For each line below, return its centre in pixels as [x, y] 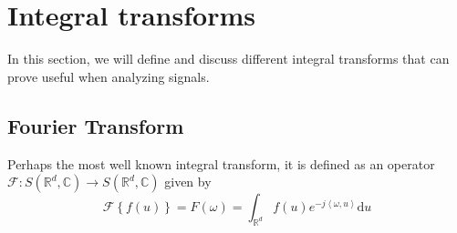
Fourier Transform [96, 125]
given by [188, 182]
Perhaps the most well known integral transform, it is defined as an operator [221, 163]
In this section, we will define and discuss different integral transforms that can [228, 59]
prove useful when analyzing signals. [109, 76]
